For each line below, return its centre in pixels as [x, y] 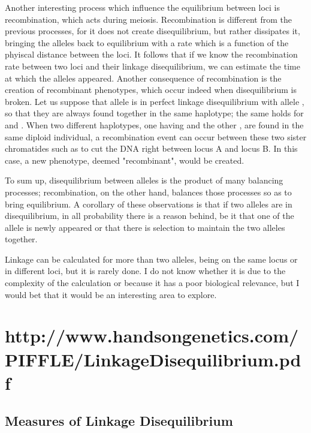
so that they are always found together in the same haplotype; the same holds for [154, 113]
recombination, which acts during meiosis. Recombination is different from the [148, 19]
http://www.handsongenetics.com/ [152, 336]
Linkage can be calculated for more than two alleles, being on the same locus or [151, 259]
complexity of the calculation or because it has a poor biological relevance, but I [152, 283]
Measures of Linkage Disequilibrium [119, 421]
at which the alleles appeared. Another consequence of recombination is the [143, 78]
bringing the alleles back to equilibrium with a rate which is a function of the [147, 42]
